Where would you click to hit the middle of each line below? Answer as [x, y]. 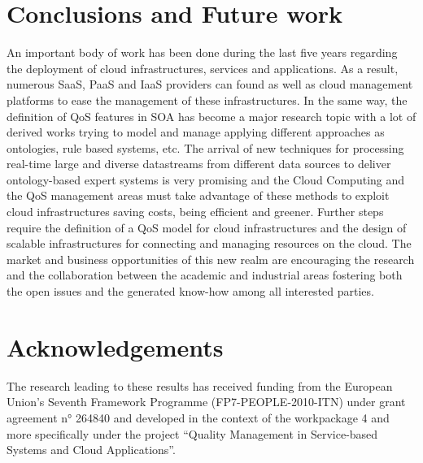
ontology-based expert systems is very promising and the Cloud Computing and [206, 179]
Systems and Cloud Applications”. [91, 450]
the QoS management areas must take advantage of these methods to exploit [198, 195]
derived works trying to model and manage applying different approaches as [196, 132]
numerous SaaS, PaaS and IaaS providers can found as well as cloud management [210, 84]
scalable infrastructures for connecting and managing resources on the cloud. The [209, 243]
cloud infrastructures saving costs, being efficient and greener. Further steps [195, 212]
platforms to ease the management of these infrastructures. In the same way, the [207, 100]
